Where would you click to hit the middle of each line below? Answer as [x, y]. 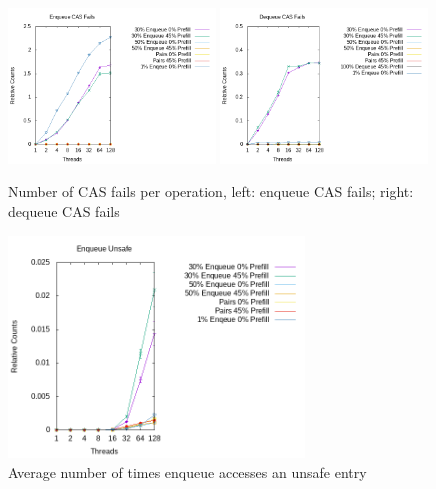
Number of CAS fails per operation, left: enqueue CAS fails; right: [211, 191]
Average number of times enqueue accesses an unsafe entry [187, 471]
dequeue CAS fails [64, 211]
